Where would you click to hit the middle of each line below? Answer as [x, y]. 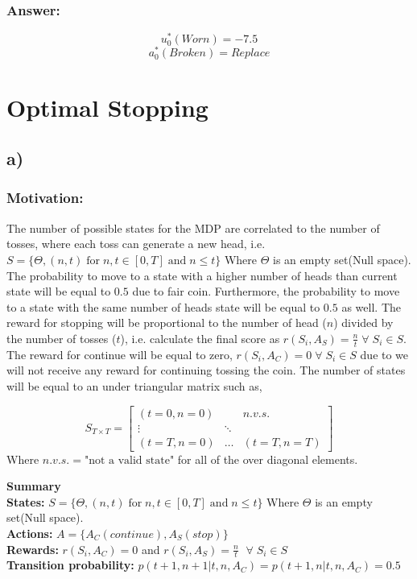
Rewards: [33, 549]
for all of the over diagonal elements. [268, 459]
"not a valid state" [129, 460]
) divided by [363, 323]
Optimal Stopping [107, 107]
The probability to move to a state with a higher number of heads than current [202, 275]
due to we [384, 354]
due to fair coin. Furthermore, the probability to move [266, 291]
